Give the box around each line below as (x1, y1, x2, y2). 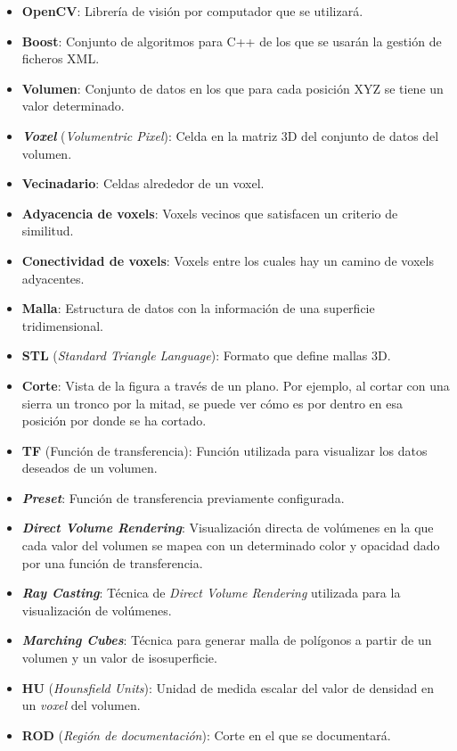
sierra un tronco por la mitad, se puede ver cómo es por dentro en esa (21, 393, 403, 412)
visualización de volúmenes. (21, 600, 172, 619)
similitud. (21, 221, 74, 240)
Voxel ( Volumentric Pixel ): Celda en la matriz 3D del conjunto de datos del (21, 126, 439, 144)
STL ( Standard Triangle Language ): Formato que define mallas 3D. (21, 346, 391, 365)
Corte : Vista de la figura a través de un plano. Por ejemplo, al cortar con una (21, 375, 450, 394)
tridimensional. (21, 316, 103, 334)
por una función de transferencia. (21, 553, 203, 572)
